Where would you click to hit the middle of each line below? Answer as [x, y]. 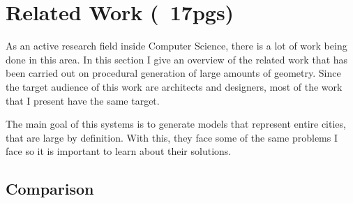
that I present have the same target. [83, 100]
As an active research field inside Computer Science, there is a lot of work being [176, 46]
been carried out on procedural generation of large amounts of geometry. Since [173, 73]
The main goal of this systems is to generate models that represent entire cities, [176, 124]
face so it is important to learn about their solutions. [119, 151]
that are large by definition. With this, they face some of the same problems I [172, 137]
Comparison [50, 189]
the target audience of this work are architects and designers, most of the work [174, 86]
